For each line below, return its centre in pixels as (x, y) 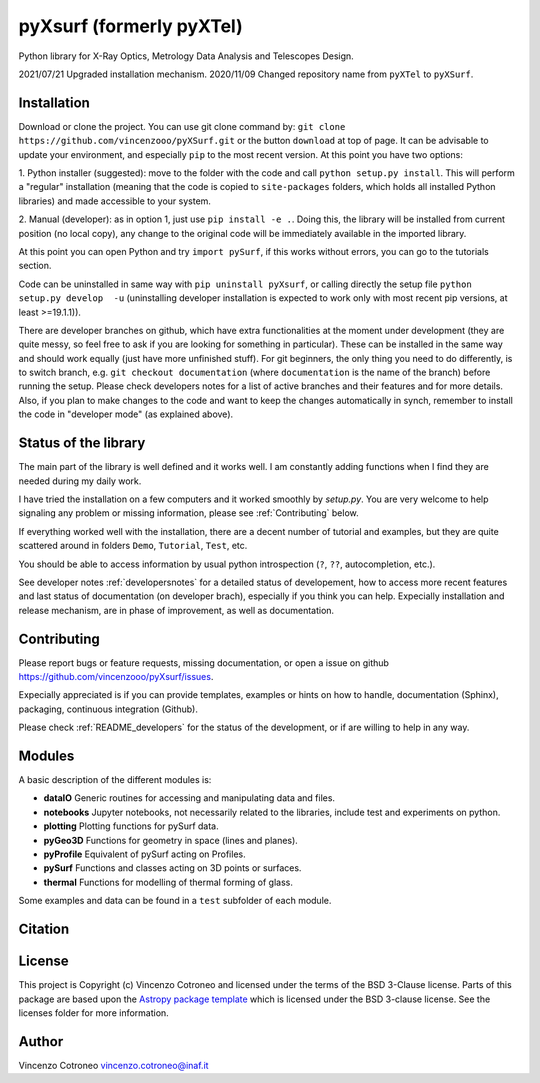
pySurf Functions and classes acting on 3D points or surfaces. (172, 868)
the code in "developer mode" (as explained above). (126, 414)
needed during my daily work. (80, 481)
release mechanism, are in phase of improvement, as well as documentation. (176, 610)
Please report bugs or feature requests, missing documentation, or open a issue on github (204, 662)
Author (41, 1041)
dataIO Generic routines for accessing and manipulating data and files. (189, 798)
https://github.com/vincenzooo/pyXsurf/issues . (116, 676)
